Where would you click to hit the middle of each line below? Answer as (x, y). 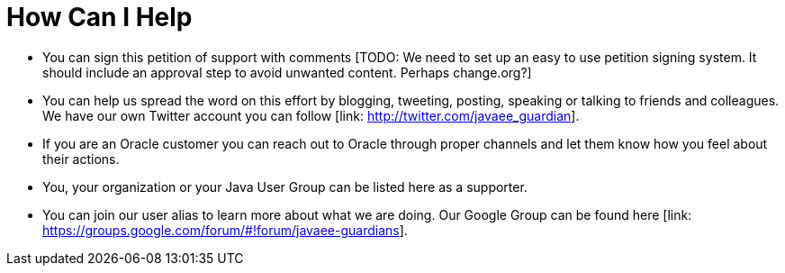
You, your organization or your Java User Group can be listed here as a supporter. (285, 187)
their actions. (81, 159)
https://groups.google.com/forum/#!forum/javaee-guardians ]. (225, 230)
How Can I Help (99, 17)
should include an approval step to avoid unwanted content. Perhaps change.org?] (287, 72)
